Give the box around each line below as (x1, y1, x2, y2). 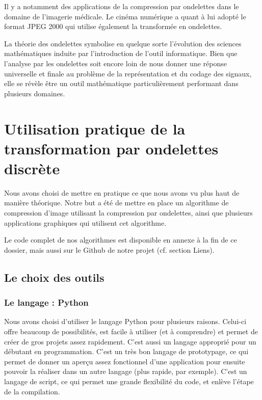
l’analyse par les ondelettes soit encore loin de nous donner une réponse (4, 58, 227, 68)
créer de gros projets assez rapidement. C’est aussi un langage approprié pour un (4, 336, 256, 346)
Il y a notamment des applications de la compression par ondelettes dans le (4, 1, 239, 11)
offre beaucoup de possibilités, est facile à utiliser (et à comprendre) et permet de (4, 326, 258, 336)
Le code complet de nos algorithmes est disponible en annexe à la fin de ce (4, 234, 237, 245)
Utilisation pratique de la (4, 118, 186, 139)
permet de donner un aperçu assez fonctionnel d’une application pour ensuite (4, 356, 245, 366)
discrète (4, 157, 60, 178)
